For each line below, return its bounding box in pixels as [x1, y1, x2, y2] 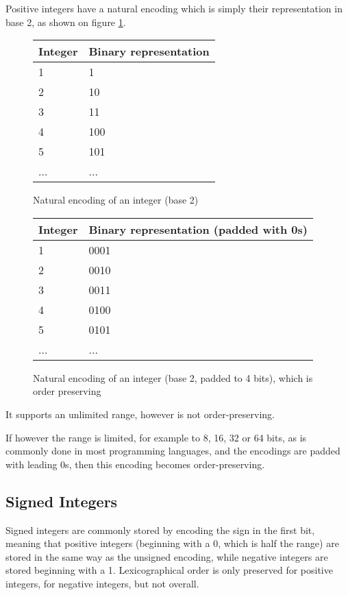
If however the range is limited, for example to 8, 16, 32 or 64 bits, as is [5, 430, 307, 444]
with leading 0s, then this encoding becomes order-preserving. [5, 457, 265, 471]
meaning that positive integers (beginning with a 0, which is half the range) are [5, 536, 339, 550]
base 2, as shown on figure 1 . [5, 14, 126, 29]
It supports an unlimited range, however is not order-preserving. [5, 406, 275, 421]
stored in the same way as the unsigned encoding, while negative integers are [5, 549, 328, 563]
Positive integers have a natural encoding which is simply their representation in [5, 1, 343, 15]
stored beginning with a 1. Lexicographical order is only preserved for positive [5, 563, 333, 577]
